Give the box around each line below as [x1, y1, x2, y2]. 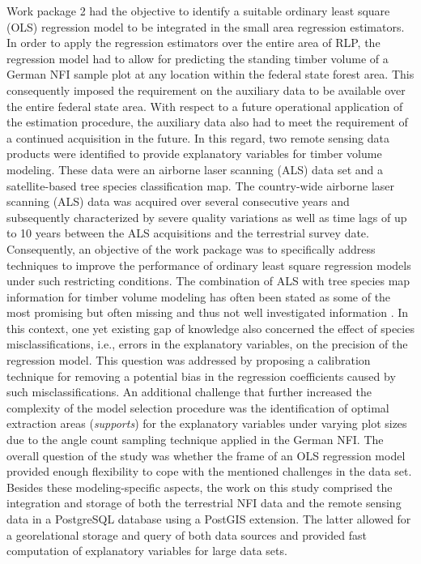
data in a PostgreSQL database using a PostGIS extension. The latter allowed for [6, 511, 411, 527]
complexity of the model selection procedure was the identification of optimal [6, 399, 389, 416]
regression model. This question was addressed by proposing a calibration [6, 352, 371, 369]
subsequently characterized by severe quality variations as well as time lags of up [6, 208, 407, 225]
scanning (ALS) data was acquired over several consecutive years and [6, 193, 350, 210]
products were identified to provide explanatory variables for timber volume [6, 145, 382, 162]
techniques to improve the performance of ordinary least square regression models [6, 256, 411, 273]
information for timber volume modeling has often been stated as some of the [6, 288, 391, 305]
